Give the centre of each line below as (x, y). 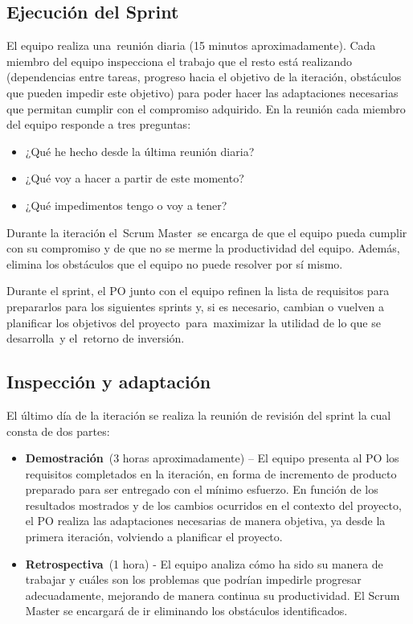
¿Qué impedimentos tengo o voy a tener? (126, 205)
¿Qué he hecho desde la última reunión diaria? (140, 151)
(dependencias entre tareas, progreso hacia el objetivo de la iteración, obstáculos (204, 77)
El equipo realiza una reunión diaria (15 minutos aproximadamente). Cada (191, 45)
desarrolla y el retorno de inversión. (96, 338)
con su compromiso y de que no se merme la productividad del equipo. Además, (203, 248)
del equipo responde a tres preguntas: (99, 124)
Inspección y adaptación (109, 382)
